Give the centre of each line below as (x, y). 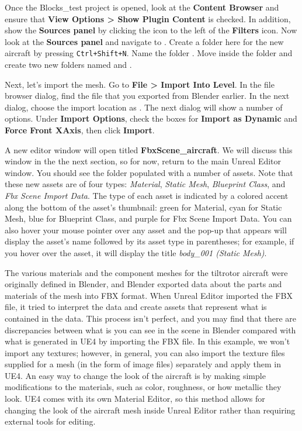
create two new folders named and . (68, 65)
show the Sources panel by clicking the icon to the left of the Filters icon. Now (151, 30)
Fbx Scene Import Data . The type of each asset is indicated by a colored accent (147, 195)
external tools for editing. (50, 421)
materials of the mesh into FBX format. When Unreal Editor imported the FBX (149, 295)
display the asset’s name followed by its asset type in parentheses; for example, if (150, 241)
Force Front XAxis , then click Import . (80, 130)
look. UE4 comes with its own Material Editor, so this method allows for (135, 399)
